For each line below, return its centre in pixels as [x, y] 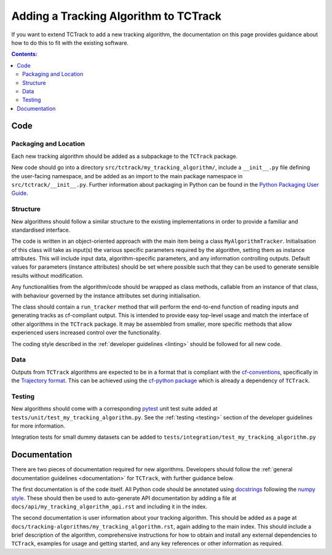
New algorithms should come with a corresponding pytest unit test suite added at [114, 409]
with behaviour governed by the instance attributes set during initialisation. [106, 296]
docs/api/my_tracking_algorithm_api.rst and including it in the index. [109, 506]
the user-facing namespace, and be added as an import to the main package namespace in [127, 176]
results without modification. [47, 275]
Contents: [25, 54]
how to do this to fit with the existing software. [70, 42]
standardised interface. [41, 230]
